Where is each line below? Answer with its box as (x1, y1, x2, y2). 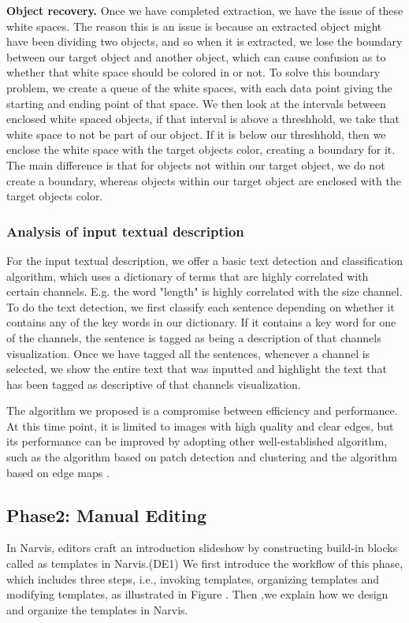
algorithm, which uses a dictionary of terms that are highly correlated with (6, 267, 369, 284)
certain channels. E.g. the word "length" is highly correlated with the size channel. (6, 283, 403, 300)
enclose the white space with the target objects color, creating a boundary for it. (6, 141, 396, 158)
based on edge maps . (6, 464, 110, 480)
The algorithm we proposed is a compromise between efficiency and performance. (6, 402, 398, 419)
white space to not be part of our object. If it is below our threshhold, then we (6, 125, 386, 142)
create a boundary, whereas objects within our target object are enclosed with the (6, 172, 401, 188)
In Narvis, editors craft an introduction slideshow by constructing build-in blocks (6, 539, 398, 556)
